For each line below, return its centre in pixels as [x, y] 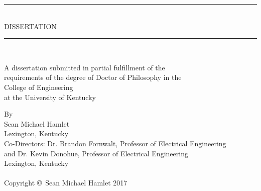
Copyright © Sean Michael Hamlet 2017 [66, 183]
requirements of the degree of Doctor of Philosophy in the [93, 77]
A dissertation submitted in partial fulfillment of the [85, 67]
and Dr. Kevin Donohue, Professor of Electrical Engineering [96, 153]
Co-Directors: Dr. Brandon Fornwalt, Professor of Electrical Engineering [115, 143]
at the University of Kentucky [50, 97]
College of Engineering [39, 87]
